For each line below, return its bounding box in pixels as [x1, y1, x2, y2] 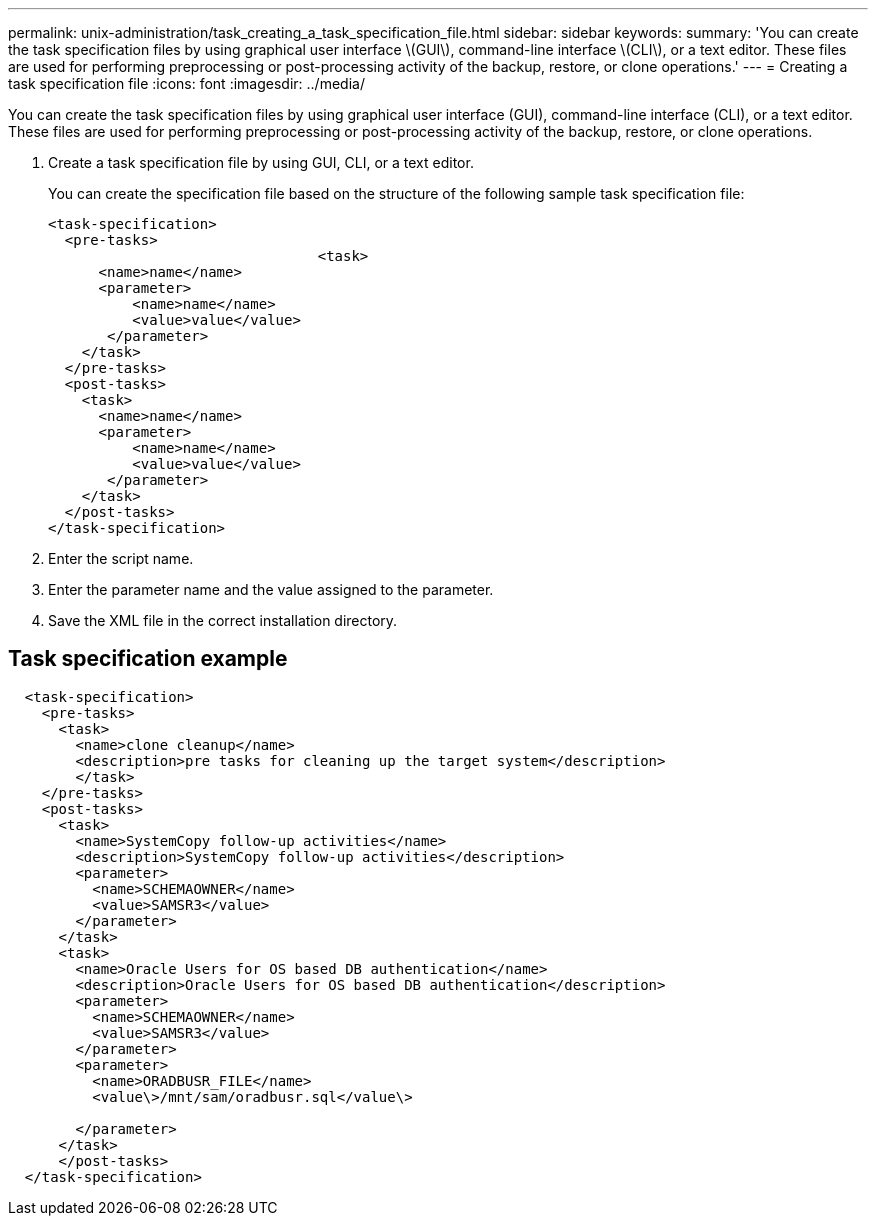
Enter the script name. [48, 550, 194, 567]
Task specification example [8, 646, 288, 672]
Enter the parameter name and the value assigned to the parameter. [48, 581, 494, 598]
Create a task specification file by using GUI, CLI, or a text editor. [48, 154, 474, 171]
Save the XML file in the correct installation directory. [48, 612, 398, 629]
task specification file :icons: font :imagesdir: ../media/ [8, 75, 365, 92]
